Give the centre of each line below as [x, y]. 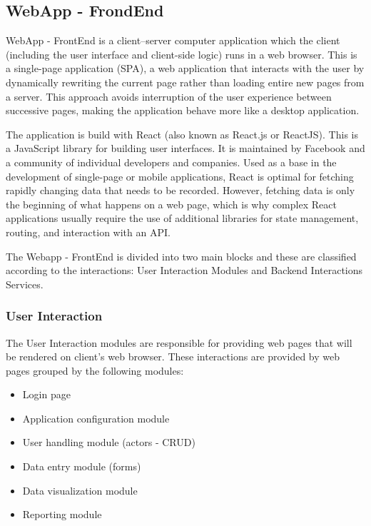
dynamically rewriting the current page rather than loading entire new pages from [185, 82]
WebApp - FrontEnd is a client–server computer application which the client [173, 40]
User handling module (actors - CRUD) [109, 442]
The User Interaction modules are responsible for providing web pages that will [179, 342]
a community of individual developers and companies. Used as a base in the [171, 162]
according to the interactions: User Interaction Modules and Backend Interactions [184, 270]
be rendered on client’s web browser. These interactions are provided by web [173, 356]
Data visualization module [80, 490]
